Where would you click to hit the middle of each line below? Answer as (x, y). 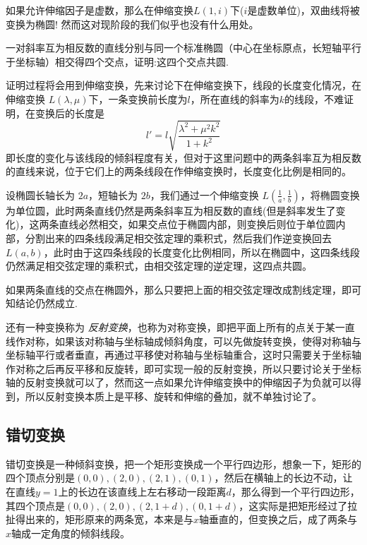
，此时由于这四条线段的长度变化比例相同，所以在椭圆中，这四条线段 (201, 252)
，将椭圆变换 (330, 194)
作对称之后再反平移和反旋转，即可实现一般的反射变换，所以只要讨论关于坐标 (183, 368)
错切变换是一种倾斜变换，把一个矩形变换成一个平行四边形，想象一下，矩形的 (183, 463)
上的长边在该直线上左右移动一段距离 (142, 491)
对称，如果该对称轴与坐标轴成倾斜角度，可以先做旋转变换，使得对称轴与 (193, 341)
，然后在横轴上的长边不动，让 (283, 478)
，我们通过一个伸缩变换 (204, 194)
